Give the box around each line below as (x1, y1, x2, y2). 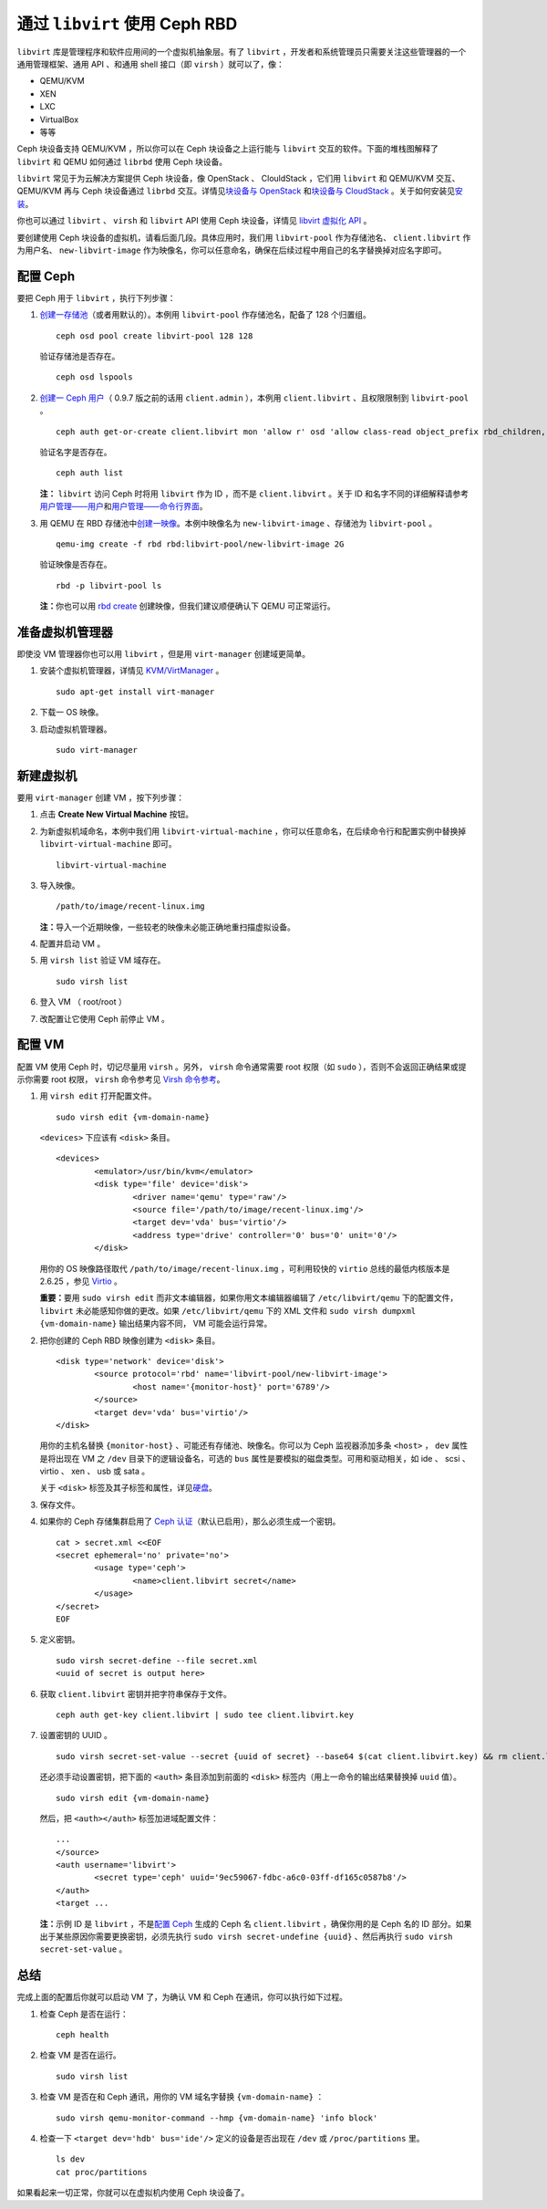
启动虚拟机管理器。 (39, 724, 112, 735)
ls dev (56, 2154, 86, 2164)
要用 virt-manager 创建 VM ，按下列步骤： (16, 792, 185, 803)
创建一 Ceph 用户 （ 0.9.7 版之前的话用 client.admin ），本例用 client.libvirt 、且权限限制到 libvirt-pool (39, 392, 470, 403)
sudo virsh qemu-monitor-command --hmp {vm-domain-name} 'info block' (56, 2112, 378, 2123)
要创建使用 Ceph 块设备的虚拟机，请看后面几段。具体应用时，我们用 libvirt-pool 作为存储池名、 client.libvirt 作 (16, 232, 471, 243)
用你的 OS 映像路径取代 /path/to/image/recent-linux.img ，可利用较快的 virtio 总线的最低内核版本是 (39, 1263, 450, 1274)
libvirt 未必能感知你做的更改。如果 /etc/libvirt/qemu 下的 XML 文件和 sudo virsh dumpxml (39, 1305, 417, 1316)
